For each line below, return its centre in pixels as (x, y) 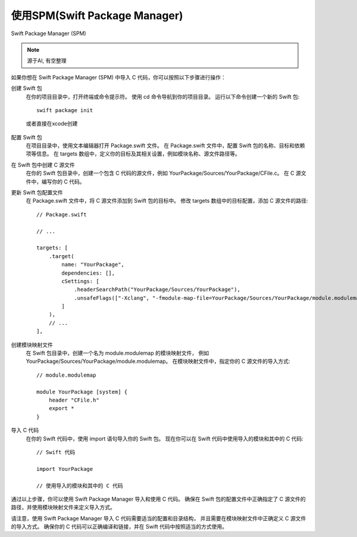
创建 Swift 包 (26, 88)
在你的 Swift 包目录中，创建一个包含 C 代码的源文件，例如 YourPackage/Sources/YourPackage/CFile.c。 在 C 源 (164, 173)
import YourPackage (65, 469)
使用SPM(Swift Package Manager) (97, 15)
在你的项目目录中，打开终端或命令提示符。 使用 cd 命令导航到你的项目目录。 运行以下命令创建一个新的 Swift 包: (163, 97)
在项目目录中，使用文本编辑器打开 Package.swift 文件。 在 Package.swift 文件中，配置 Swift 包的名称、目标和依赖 (165, 145)
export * (61, 409)
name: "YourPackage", (93, 265)
